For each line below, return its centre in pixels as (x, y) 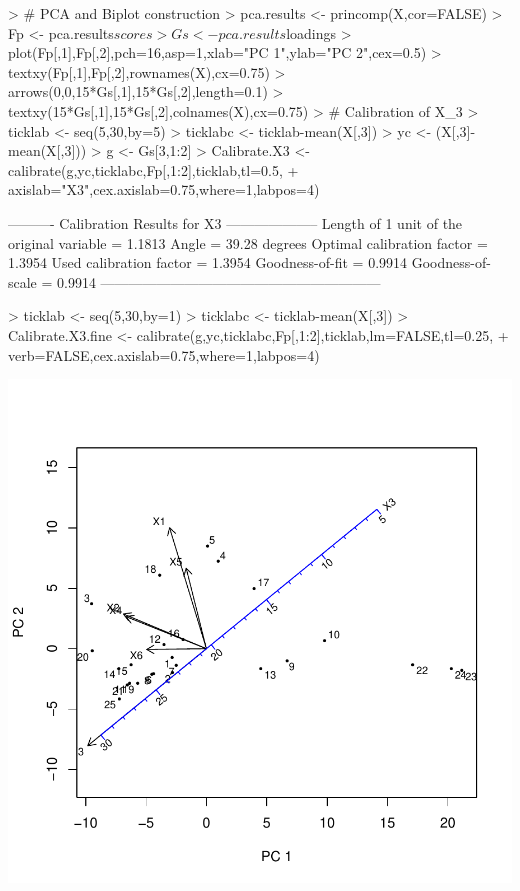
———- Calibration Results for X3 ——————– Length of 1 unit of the (235, 222)
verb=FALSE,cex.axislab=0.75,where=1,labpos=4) (164, 354)
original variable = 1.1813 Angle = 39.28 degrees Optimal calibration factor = (248, 242)
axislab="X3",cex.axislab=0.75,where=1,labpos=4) (164, 189)
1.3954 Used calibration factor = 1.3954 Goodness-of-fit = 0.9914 (208, 262)
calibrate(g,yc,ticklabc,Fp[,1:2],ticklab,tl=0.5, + (153, 169)
